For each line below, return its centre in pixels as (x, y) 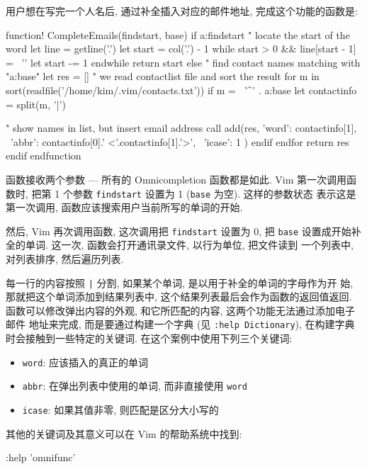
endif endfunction (44, 156)
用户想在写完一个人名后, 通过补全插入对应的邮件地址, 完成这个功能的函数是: (182, 11)
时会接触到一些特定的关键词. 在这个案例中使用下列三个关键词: (149, 338)
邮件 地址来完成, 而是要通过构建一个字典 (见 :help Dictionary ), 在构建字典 (180, 324)
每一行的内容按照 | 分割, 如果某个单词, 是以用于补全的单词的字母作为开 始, (180, 282)
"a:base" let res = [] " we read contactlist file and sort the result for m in (163, 76)
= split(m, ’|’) (36, 104)
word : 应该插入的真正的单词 (85, 362)
